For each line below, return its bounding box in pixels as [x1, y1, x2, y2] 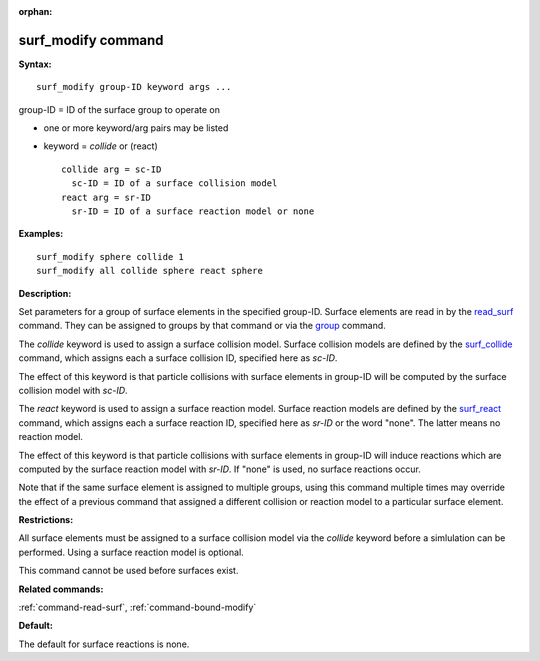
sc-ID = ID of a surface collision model [71, 178, 278, 189]
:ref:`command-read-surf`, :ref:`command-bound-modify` [18, 601, 257, 614]
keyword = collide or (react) [43, 140, 159, 152]
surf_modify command [18, 31, 164, 49]
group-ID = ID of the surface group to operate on [18, 103, 220, 115]
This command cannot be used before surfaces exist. [18, 565, 239, 577]
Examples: [18, 228, 64, 240]
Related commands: [18, 583, 104, 595]
